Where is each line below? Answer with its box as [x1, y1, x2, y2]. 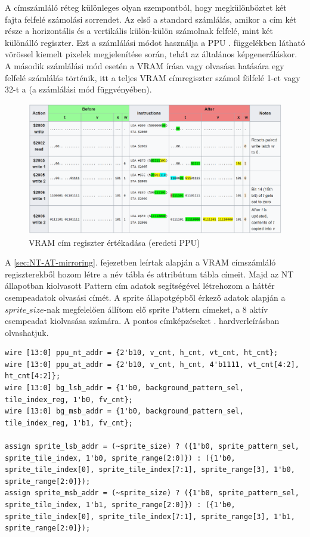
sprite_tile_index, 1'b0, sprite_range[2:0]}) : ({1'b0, [5, 453, 235, 462]
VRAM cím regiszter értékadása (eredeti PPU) [29, 236, 200, 248]
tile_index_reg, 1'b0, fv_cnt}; [5, 395, 133, 404]
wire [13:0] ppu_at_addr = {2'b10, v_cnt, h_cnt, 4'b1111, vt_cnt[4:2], [5, 360, 299, 369]
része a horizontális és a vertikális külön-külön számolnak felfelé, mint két [5, 24, 274, 37]
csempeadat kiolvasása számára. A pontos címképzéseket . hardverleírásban [5, 314, 280, 327]
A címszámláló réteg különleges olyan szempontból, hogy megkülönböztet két [5, 1, 287, 13]
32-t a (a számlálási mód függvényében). [5, 83, 152, 95]
